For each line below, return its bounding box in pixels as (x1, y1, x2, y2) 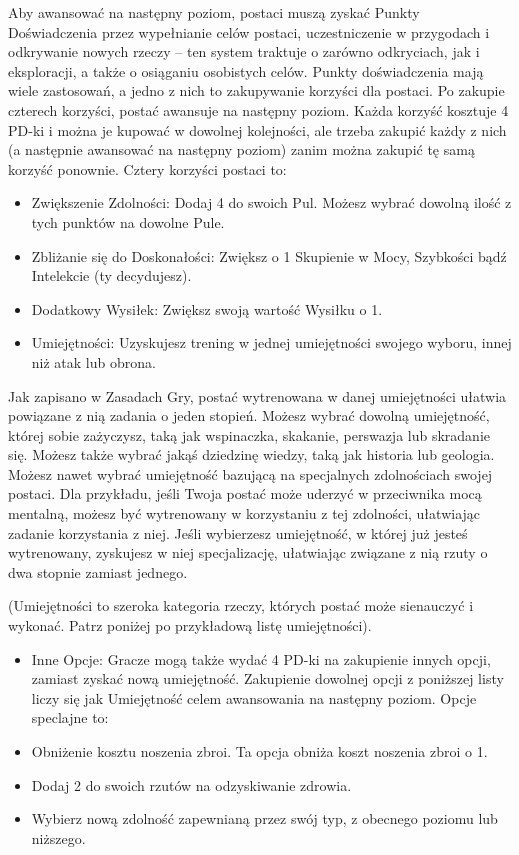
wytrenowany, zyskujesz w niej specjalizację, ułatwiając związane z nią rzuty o (8, 542, 488, 563)
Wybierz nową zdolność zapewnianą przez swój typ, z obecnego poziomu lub (31, 808, 498, 829)
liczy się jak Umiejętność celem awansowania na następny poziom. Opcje (31, 687, 477, 708)
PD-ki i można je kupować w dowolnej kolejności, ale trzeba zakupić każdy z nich (8, 119, 507, 140)
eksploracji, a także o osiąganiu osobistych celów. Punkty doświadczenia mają (8, 60, 484, 81)
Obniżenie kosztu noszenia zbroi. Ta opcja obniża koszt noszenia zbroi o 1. (31, 741, 488, 761)
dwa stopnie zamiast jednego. (8, 561, 188, 582)
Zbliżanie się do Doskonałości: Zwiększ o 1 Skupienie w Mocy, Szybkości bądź (31, 245, 507, 266)
